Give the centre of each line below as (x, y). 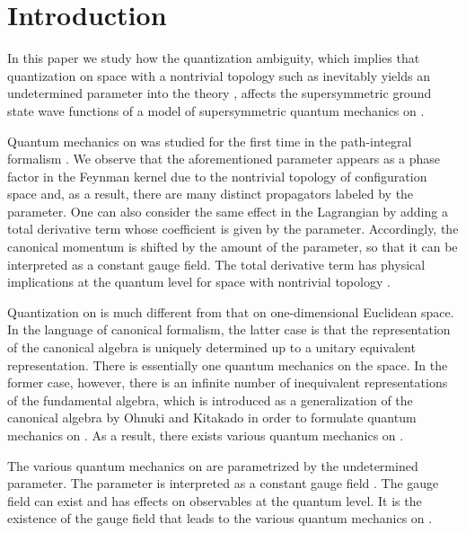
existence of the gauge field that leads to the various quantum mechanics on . (220, 518)
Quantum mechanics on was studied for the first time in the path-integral (210, 141)
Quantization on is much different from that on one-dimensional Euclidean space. (231, 311)
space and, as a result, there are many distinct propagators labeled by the (211, 194)
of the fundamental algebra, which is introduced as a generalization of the (210, 400)
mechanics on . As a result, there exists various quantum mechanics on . (206, 435)
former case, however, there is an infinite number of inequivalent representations (228, 382)
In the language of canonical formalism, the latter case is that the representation (229, 329)
